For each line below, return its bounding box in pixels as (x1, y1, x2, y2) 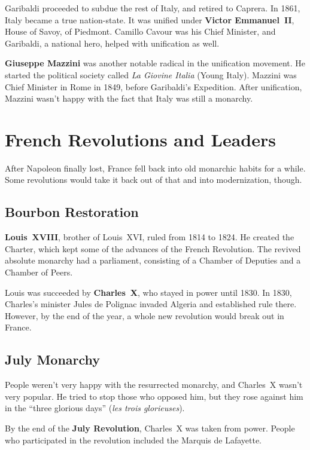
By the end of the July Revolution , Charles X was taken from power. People (5, 422, 295, 434)
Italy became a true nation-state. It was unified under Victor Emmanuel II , (5, 13, 294, 26)
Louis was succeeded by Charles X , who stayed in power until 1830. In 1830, (5, 286, 292, 298)
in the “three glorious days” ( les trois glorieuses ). (5, 402, 185, 414)
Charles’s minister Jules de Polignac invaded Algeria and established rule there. (5, 298, 297, 310)
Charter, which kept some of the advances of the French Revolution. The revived (5, 242, 301, 255)
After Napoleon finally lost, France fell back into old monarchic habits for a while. (5, 161, 306, 174)
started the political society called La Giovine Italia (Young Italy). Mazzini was (5, 68, 297, 81)
